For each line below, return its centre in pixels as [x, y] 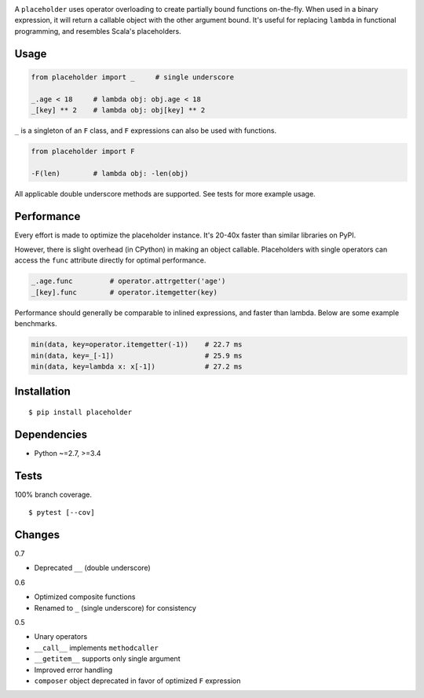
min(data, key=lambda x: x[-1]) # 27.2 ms [137, 366]
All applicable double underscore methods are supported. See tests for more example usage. [165, 193]
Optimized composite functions [85, 597]
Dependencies [51, 434]
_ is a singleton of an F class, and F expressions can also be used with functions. [146, 130]
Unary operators [61, 637]
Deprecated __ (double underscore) [92, 568]
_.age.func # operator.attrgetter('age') [128, 281]
